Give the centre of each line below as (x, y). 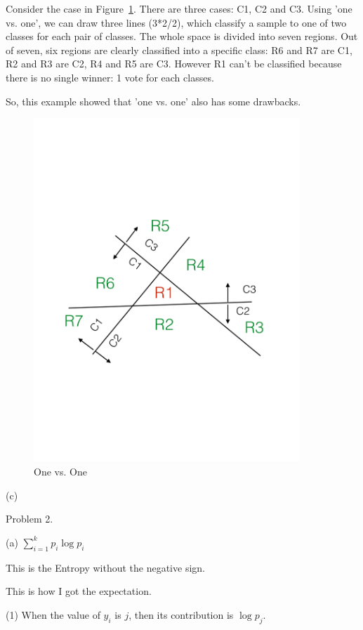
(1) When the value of (53, 614)
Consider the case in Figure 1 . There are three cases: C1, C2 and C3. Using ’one (179, 8)
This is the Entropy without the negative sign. (105, 567)
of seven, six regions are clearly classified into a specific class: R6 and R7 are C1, (179, 50)
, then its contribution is (181, 614)
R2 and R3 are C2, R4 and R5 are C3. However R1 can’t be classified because (174, 64)
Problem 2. (29, 519)
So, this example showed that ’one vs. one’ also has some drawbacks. (153, 101)
